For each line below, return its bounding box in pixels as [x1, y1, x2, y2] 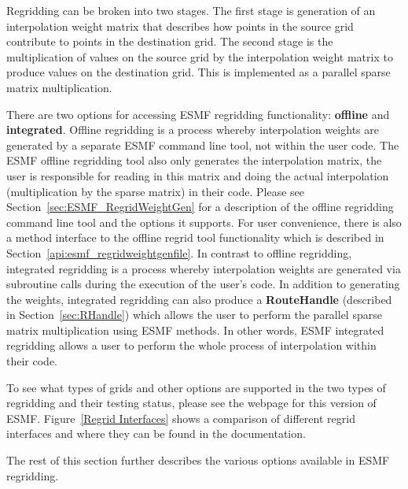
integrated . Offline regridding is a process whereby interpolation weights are [6, 121, 379, 138]
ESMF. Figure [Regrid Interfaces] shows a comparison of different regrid [6, 409, 355, 426]
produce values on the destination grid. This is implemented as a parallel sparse [6, 64, 391, 80]
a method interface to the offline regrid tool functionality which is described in [6, 229, 384, 246]
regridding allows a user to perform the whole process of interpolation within [6, 337, 377, 354]
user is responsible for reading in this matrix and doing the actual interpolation [6, 167, 389, 183]
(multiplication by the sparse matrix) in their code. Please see [6, 183, 304, 199]
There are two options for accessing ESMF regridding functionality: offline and [6, 106, 390, 122]
